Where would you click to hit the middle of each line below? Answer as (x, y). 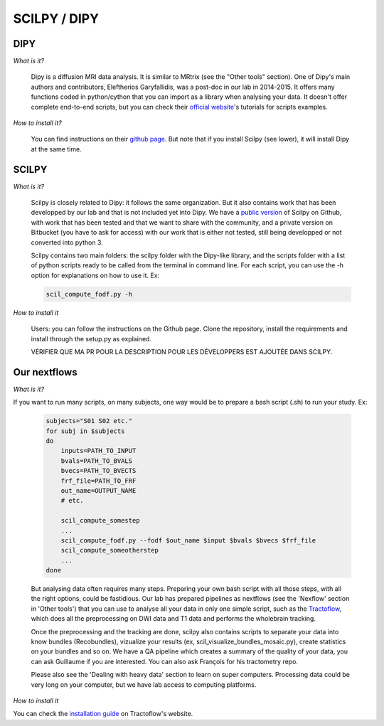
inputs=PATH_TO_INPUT (98, 451)
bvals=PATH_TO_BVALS (97, 461)
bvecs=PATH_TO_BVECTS (98, 471)
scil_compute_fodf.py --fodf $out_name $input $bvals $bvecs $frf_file (188, 540)
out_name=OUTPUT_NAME (98, 490)
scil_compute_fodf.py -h (89, 294)
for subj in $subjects (85, 431)
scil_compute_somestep (100, 521)
